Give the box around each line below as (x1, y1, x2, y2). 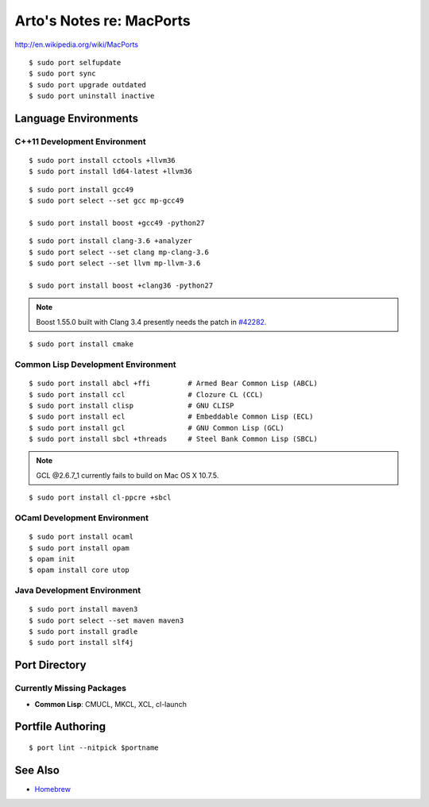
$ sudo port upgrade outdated (29, 80, 147, 89)
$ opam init (29, 554, 75, 563)
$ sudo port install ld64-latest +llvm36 (29, 167, 192, 176)
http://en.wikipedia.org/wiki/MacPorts (14, 40, 139, 49)
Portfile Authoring (14, 720, 106, 734)
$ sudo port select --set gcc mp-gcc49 (29, 196, 184, 206)
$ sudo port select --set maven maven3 (29, 616, 184, 625)
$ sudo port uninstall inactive (29, 91, 155, 101)
